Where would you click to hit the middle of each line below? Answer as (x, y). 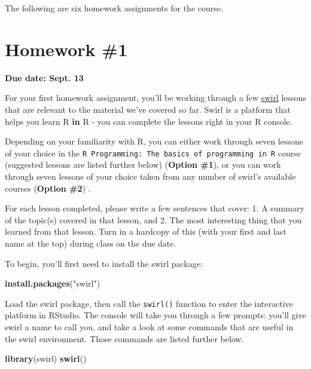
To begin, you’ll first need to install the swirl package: (104, 263)
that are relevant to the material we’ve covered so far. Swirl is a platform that (148, 109)
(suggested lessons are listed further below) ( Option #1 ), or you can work (143, 164)
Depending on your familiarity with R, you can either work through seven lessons (154, 141)
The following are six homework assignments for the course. (114, 8)
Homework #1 (66, 49)
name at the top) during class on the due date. (91, 243)
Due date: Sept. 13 (44, 77)
